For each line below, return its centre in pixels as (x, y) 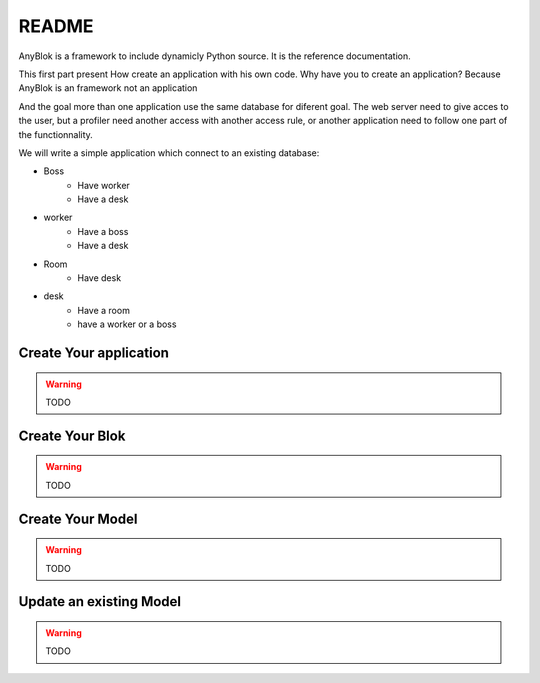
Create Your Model (78, 518)
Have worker (103, 185)
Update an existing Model (100, 601)
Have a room (103, 310)
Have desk (99, 278)
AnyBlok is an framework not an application (108, 88)
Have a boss (103, 231)
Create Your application (94, 353)
